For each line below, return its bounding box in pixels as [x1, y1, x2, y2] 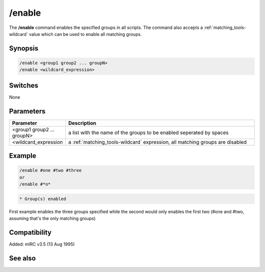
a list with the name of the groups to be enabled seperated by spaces [68, 129, 229, 136]
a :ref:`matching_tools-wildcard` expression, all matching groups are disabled [68, 138, 247, 145]
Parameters [9, 107, 46, 115]
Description [68, 119, 97, 126]
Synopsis [9, 44, 39, 53]
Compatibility [9, 228, 52, 237]
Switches [9, 81, 39, 89]
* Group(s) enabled [19, 196, 66, 201]
